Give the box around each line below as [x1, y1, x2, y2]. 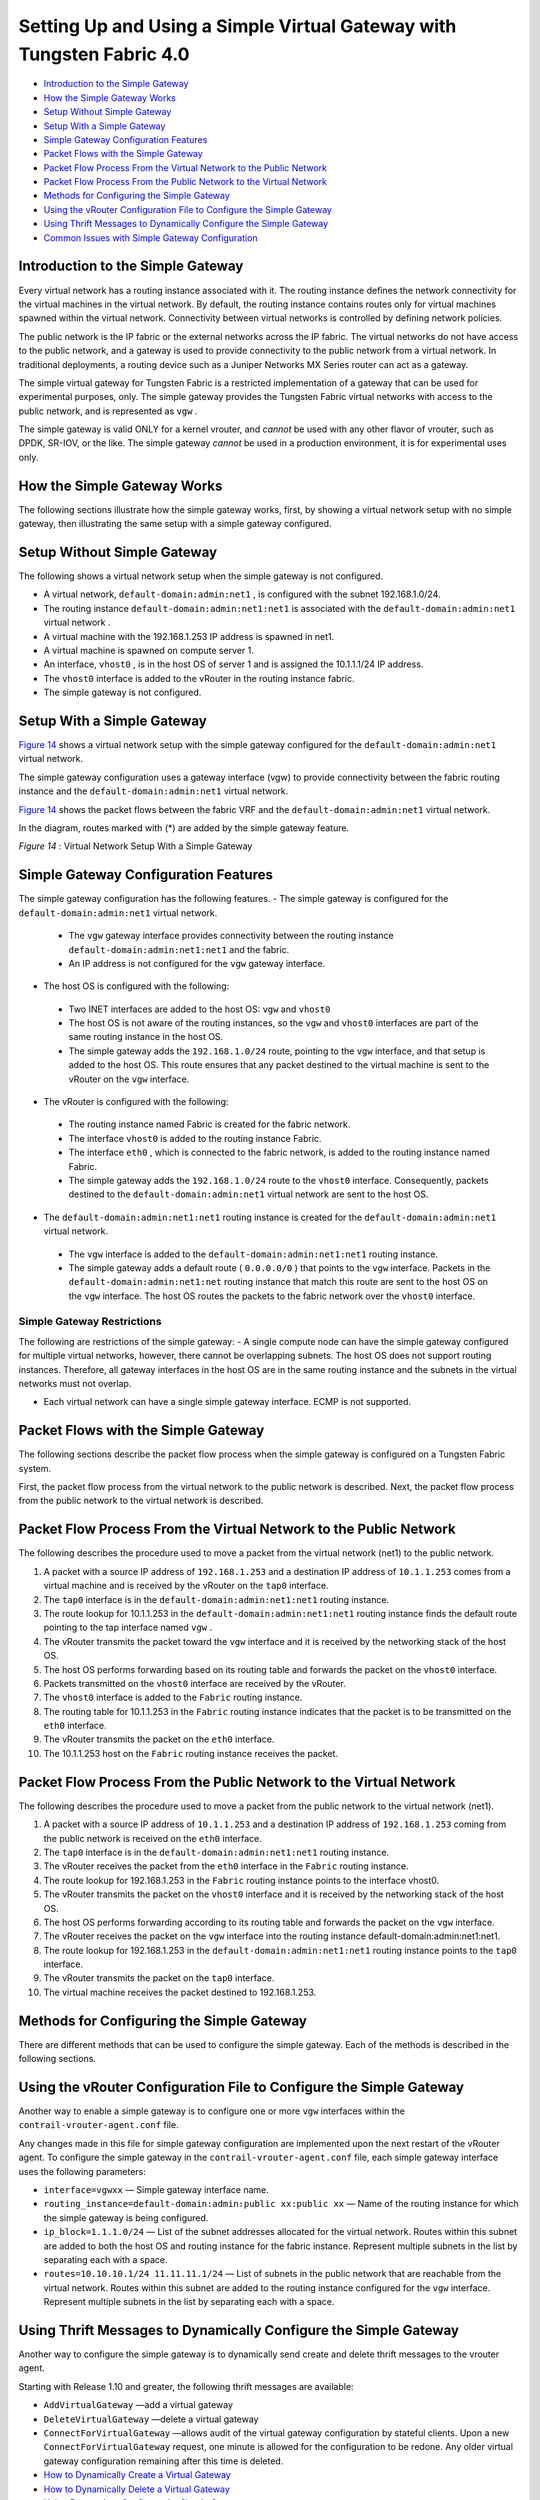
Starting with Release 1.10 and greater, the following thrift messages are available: [18, 2380, 354, 2392]
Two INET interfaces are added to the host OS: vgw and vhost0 [68, 1003, 331, 1015]
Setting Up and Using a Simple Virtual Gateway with [18, 15, 457, 37]
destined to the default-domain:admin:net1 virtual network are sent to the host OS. [68, 1188, 429, 1200]
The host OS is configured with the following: [43, 980, 230, 992]
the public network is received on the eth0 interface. [43, 1832, 262, 1844]
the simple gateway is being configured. [43, 2211, 209, 2224]
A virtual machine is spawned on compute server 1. [43, 645, 255, 656]
